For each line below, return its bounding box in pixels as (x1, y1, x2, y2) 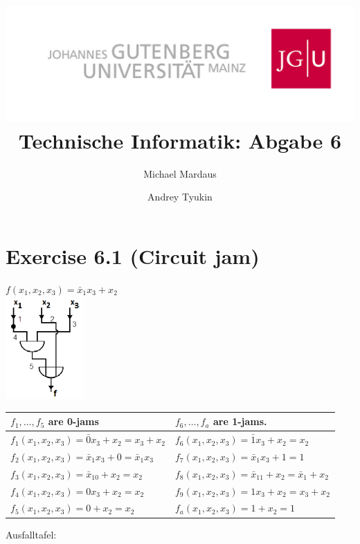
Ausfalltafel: (6, 527, 57, 541)
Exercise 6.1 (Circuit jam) (6, 241, 260, 270)
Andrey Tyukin (147, 189, 213, 204)
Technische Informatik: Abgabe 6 (18, 126, 342, 154)
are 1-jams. (213, 414, 267, 429)
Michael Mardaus (143, 166, 217, 180)
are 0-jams (48, 414, 99, 429)
